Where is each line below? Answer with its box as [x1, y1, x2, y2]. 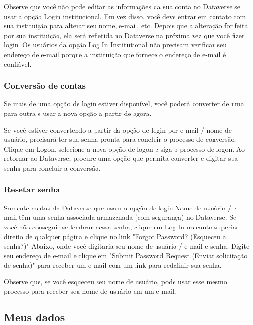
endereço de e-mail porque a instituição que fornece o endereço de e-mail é [4, 49, 226, 59]
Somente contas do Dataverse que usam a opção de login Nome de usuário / [4, 202, 232, 212]
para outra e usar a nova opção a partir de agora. [4, 108, 152, 118]
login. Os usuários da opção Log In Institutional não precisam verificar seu [4, 39, 227, 50]
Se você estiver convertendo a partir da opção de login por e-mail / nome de [4, 124, 232, 134]
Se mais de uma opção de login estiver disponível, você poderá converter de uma [4, 98, 244, 109]
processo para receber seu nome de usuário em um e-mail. [4, 286, 176, 296]
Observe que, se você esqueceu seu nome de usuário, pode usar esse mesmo [4, 276, 227, 286]
